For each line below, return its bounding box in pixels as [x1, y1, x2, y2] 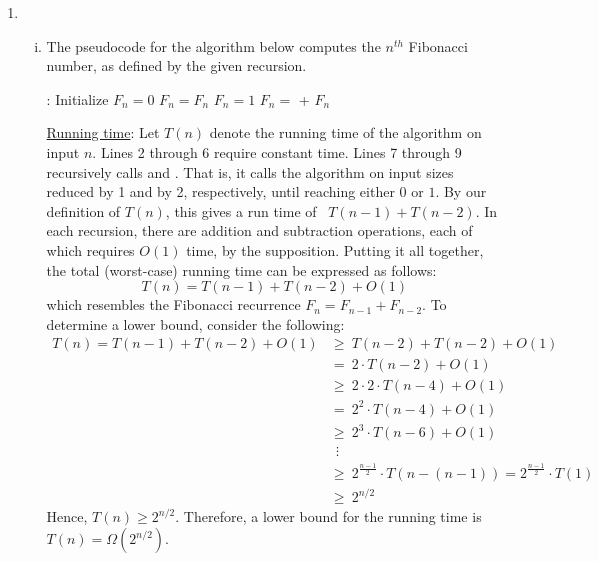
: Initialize [46, 88, 109, 109]
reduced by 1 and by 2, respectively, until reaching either [46, 181, 395, 202]
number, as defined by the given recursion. [46, 55, 307, 76]
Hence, [46, 506, 88, 527]
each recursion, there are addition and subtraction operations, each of [46, 220, 473, 241]
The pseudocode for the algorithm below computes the [46, 35, 381, 56]
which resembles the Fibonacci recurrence [46, 294, 301, 315]
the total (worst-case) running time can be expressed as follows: [46, 259, 437, 280]
